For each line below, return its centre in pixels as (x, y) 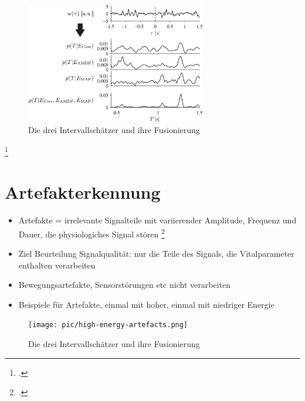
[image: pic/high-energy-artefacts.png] (108, 325)
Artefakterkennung (83, 192)
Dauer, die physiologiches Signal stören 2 (91, 233)
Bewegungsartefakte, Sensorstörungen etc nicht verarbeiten (124, 285)
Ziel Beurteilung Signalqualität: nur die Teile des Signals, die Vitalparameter (156, 254)
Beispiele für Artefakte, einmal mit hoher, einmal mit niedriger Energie (146, 304)
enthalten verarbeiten (57, 265)
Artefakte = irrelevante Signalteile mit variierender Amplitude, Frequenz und (157, 220)
